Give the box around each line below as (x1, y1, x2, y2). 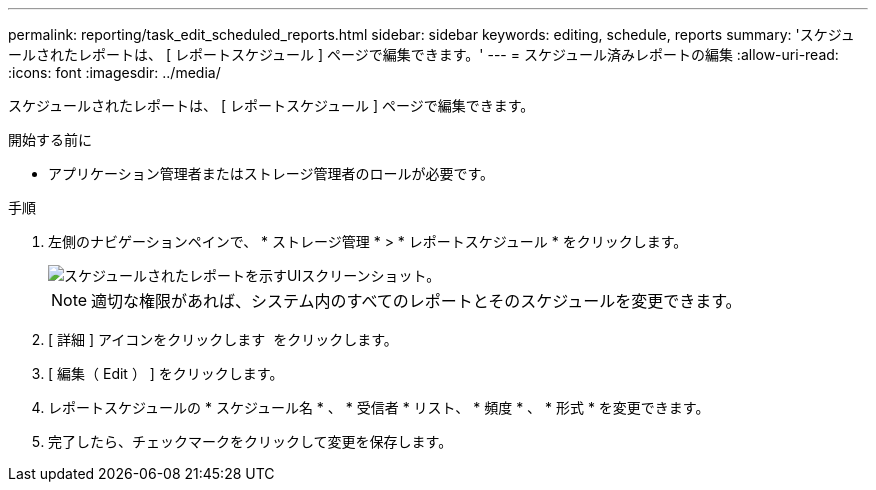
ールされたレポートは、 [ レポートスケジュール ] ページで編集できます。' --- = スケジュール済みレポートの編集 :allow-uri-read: (8, 46, 839, 63)
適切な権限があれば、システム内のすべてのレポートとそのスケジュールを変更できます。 (91, 291, 742, 311)
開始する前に (8, 131, 92, 148)
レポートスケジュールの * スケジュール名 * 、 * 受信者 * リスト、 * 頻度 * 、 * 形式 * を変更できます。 (48, 399, 710, 416)
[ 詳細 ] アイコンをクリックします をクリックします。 (48, 331, 398, 348)
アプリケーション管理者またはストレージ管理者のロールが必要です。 (48, 165, 495, 182)
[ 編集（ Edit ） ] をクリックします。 (48, 365, 284, 382)
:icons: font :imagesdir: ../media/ (8, 64, 221, 81)
